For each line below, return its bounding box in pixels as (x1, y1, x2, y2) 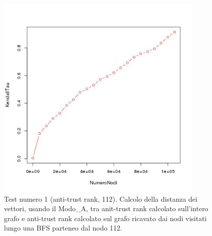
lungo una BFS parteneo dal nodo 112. (4, 223, 122, 233)
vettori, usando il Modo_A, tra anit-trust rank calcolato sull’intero (4, 203, 209, 214)
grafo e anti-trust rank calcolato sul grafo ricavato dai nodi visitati (4, 213, 207, 223)
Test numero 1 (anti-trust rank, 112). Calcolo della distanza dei (4, 193, 198, 204)
